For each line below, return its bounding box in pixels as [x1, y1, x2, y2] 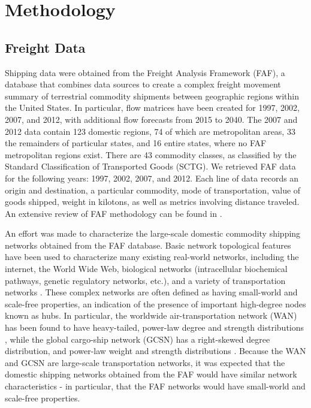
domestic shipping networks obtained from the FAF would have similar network [5, 368, 297, 380]
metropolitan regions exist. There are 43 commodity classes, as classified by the [5, 148, 297, 161]
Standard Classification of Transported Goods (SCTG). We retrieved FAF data [5, 160, 296, 173]
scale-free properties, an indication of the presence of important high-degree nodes [5, 297, 306, 310]
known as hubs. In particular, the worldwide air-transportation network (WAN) [5, 309, 297, 322]
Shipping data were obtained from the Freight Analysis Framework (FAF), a [5, 66, 285, 78]
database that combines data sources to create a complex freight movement [5, 78, 281, 90]
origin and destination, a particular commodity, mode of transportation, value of [5, 183, 301, 196]
